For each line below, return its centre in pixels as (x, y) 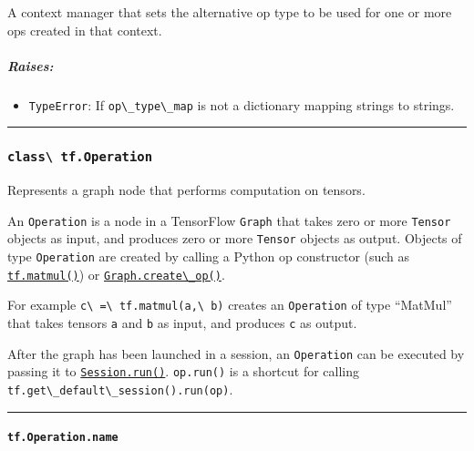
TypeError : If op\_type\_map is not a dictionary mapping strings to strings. (242, 104)
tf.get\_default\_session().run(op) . (120, 389)
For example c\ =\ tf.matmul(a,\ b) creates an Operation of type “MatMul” (230, 305)
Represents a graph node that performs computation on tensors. (186, 190)
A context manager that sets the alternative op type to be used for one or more (230, 12)
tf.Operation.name (63, 438)
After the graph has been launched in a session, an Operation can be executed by (236, 353)
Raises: (31, 65)
